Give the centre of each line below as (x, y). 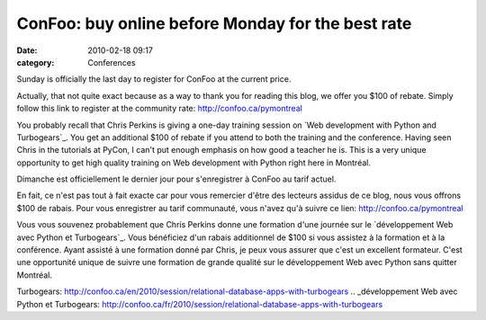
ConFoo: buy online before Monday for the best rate (214, 23)
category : (36, 62)
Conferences (112, 62)
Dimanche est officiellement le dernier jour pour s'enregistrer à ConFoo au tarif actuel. (176, 179)
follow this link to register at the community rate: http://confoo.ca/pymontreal (160, 109)
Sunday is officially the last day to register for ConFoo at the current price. (154, 79)
